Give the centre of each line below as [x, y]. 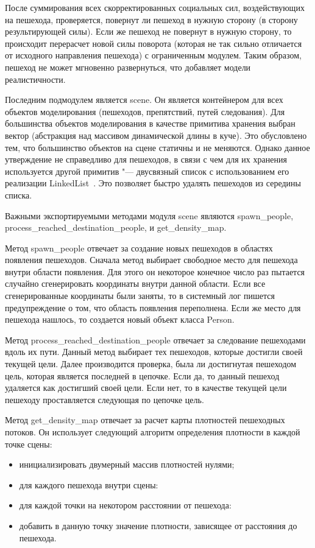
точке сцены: [29, 444]
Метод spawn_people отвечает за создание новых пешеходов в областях [139, 248]
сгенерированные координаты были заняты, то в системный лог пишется [140, 296]
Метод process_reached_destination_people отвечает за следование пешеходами [155, 339]
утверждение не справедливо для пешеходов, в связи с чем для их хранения [146, 159]
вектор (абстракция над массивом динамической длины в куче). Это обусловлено [156, 135]
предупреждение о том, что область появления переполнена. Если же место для [153, 307]
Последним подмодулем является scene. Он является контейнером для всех [144, 100]
